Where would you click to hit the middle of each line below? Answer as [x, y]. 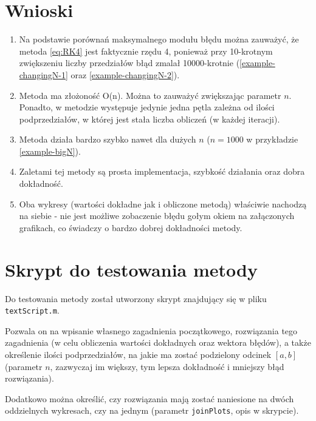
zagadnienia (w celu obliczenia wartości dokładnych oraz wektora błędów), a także [158, 342]
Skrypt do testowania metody [131, 269]
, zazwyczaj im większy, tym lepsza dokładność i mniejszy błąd [167, 366]
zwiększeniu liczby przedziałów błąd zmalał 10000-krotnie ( [129, 63]
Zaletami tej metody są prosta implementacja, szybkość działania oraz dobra [162, 171]
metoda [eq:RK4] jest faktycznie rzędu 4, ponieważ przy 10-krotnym [146, 51]
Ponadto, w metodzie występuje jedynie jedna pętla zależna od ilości [147, 107]
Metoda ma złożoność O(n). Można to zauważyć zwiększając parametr [150, 95]
